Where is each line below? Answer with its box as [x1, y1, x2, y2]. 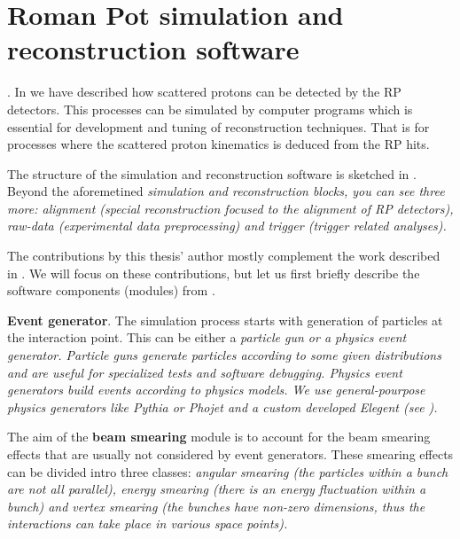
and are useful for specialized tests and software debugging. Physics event [7, 363, 402, 381]
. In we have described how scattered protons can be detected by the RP [7, 82, 402, 101]
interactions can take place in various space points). [7, 514, 288, 533]
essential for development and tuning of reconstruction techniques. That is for [7, 117, 430, 136]
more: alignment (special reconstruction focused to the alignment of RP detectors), [7, 199, 454, 217]
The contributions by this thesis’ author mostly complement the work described [7, 246, 441, 265]
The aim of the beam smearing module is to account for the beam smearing [7, 427, 431, 446]
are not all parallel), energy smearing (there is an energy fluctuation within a [7, 480, 426, 498]
